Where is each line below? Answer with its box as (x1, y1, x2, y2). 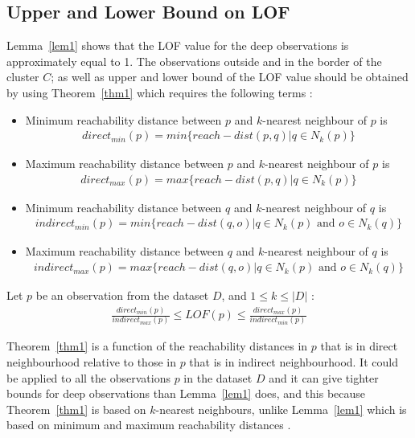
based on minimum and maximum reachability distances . (6, 416, 291, 433)
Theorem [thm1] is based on (6, 400, 146, 417)
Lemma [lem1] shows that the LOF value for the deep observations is (6, 37, 349, 54)
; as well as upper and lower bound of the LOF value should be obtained (51, 68, 409, 85)
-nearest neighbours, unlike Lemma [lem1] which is (155, 400, 407, 417)
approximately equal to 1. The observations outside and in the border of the (6, 52, 382, 69)
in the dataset (183, 369, 253, 386)
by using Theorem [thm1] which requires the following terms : (6, 84, 313, 100)
